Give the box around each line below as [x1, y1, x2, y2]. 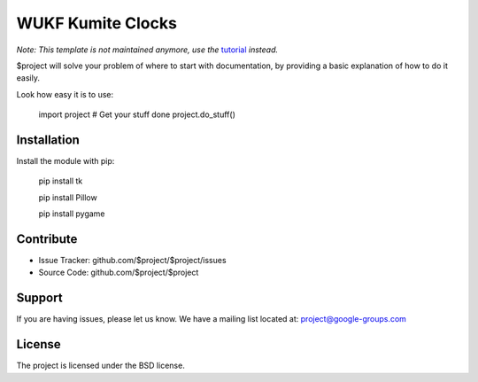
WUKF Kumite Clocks [16, 13, 177, 33]
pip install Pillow [38, 191, 97, 203]
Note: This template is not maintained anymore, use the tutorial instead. [16, 44, 279, 55]
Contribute [16, 231, 78, 246]
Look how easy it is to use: [16, 89, 114, 99]
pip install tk [38, 175, 83, 186]
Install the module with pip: [16, 156, 115, 167]
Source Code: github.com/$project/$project [38, 267, 199, 278]
